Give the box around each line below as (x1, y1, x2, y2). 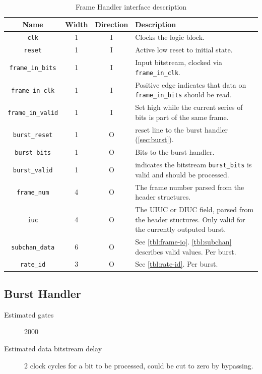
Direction (95, 19, 128, 29)
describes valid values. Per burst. (135, 246, 236, 257)
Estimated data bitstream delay (4, 343, 102, 353)
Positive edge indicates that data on (135, 79, 246, 90)
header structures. (135, 192, 191, 202)
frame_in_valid (8, 109, 58, 117)
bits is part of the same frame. (135, 111, 229, 122)
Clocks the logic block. (135, 32, 205, 42)
